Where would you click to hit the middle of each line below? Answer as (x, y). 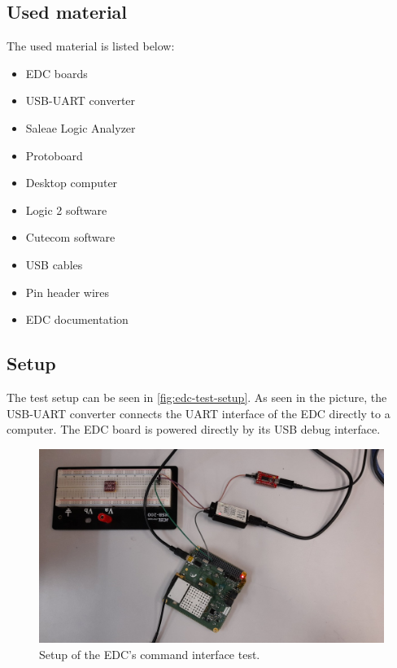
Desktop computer (72, 183)
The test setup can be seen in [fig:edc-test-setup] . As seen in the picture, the (197, 397)
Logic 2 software (66, 210)
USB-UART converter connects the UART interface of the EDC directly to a (198, 413)
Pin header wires (68, 292)
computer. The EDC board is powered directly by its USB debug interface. (194, 429)
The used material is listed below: (91, 46)
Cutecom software (70, 237)
